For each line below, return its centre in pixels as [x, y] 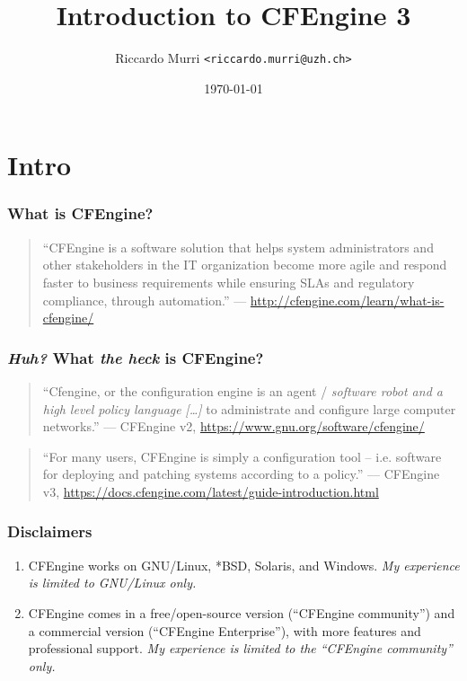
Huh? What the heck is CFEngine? [136, 357]
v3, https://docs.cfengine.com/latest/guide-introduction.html [211, 491]
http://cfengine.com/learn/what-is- [347, 300]
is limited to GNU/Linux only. [112, 583]
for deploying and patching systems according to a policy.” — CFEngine [241, 474]
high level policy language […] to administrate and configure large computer [249, 408]
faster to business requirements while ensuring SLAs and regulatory [229, 282]
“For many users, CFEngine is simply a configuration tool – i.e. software [242, 456]
